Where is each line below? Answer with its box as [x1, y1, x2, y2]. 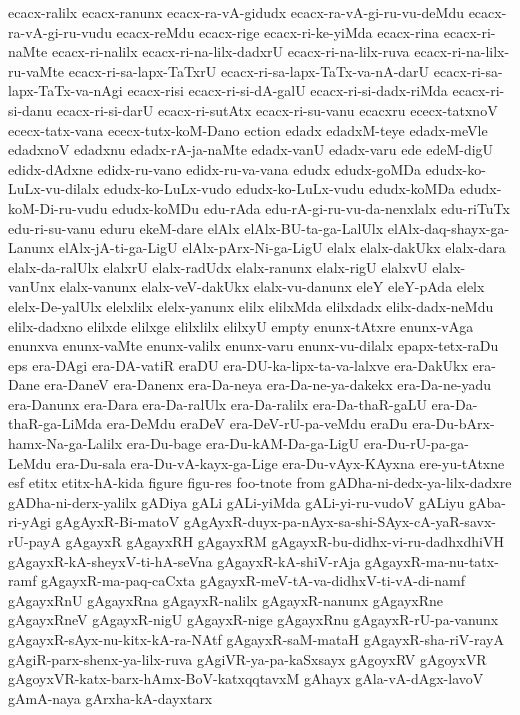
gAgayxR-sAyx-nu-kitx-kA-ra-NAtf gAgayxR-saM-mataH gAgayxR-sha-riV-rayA [8, 629, 504, 649]
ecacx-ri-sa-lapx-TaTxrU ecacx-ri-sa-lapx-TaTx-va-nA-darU [68, 60, 430, 81]
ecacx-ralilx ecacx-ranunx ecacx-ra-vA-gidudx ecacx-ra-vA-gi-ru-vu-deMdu [8, 2, 464, 22]
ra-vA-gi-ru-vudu [8, 21, 112, 42]
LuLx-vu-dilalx [8, 178, 100, 199]
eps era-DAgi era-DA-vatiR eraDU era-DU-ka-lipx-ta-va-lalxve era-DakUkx [8, 354, 468, 375]
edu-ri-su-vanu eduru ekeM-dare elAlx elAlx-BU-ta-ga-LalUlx [8, 217, 384, 238]
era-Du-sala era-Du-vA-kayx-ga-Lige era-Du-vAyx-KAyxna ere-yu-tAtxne [56, 452, 505, 473]
